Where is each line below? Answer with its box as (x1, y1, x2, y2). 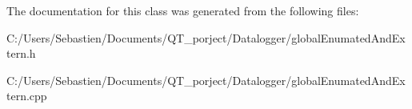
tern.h (6, 45, 36, 62)
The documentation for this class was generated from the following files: (6, 2, 359, 18)
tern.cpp (6, 87, 47, 104)
